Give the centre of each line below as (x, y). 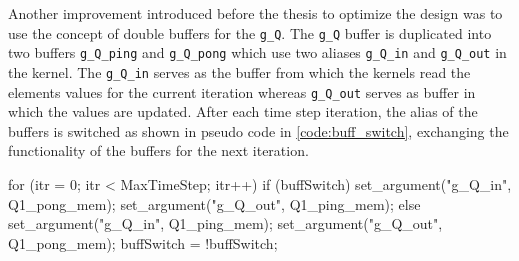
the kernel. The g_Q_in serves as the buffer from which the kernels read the (239, 71)
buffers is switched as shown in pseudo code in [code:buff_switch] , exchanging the (258, 130)
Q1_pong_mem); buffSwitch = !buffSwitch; (143, 242)
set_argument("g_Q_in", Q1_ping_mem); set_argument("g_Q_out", (225, 223)
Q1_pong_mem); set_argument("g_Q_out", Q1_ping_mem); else (214, 203)
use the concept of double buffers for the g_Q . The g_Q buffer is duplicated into (250, 32)
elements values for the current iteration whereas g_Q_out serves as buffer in (242, 91)
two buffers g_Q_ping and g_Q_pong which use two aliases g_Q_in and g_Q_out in (257, 52)
